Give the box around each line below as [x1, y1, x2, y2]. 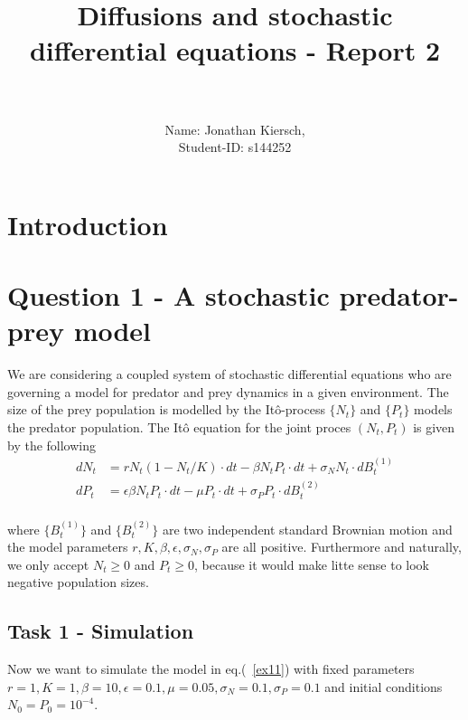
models [414, 400, 453, 419]
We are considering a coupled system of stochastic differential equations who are [7, 365, 452, 384]
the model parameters [7, 537, 128, 556]
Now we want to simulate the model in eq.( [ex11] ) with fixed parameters [7, 659, 415, 678]
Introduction [7, 205, 168, 242]
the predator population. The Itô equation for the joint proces [7, 417, 351, 436]
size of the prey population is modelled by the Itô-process [7, 400, 325, 419]
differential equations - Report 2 [29, 32, 441, 69]
